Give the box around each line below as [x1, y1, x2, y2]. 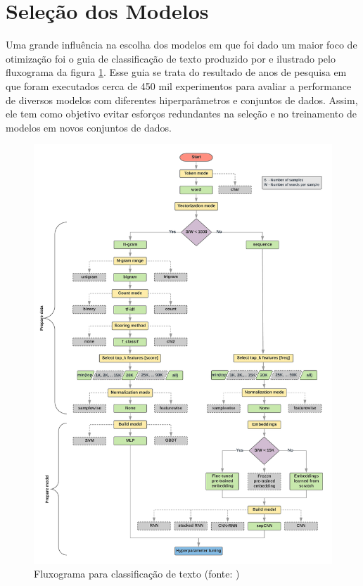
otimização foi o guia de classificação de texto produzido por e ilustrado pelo [6, 51, 336, 65]
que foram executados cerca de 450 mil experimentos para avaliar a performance [6, 78, 352, 93]
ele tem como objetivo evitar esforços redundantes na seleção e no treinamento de [6, 106, 357, 121]
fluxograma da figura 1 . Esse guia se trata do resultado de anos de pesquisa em [6, 65, 347, 79]
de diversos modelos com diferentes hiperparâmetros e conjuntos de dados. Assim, [6, 92, 358, 107]
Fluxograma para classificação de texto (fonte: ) [34, 566, 240, 581]
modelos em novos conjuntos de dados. [6, 120, 172, 134]
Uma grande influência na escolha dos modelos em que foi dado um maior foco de [6, 37, 357, 52]
